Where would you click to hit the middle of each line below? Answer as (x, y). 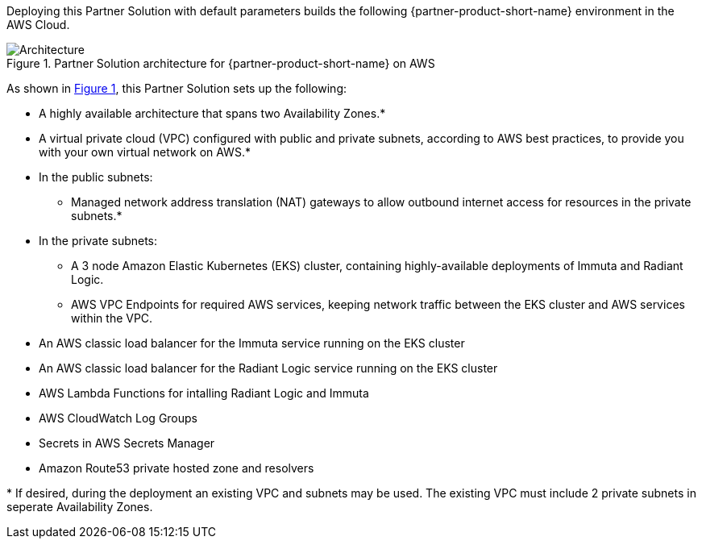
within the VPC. (112, 318)
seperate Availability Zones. (80, 507)
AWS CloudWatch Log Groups (118, 418)
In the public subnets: (96, 177)
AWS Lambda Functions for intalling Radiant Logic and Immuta (204, 393)
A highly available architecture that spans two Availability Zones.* (212, 113)
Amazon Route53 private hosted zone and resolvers (177, 468)
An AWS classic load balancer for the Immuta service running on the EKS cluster (252, 343)
